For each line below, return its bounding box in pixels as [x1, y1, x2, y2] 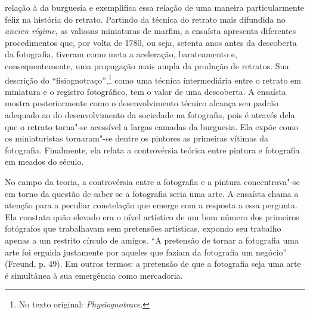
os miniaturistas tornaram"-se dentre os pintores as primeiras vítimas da [5, 132, 269, 144]
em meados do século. [5, 155, 84, 168]
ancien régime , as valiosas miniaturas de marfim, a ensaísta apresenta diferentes [5, 24, 296, 37]
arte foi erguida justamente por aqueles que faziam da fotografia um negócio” [5, 245, 287, 258]
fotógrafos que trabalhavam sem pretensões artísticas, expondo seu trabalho [5, 222, 281, 235]
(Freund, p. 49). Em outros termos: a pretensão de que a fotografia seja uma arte [5, 257, 301, 270]
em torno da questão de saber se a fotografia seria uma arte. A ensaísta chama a [5, 187, 299, 199]
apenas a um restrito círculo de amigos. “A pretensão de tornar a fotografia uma [5, 233, 299, 246]
